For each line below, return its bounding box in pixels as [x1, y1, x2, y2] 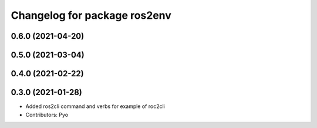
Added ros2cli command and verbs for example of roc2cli [25, 103, 166, 110]
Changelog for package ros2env [11, 9, 171, 22]
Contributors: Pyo [25, 111, 69, 118]
